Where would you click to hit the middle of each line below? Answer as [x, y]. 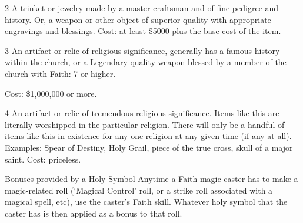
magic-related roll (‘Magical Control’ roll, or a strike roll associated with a [139, 190]
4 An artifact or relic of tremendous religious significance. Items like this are [142, 113]
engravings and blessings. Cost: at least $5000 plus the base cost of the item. [143, 31]
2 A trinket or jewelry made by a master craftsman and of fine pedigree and [142, 8]
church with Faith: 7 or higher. [60, 73]
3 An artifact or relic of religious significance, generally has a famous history [142, 50]
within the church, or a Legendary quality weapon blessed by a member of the [146, 62]
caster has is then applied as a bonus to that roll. [94, 213]
